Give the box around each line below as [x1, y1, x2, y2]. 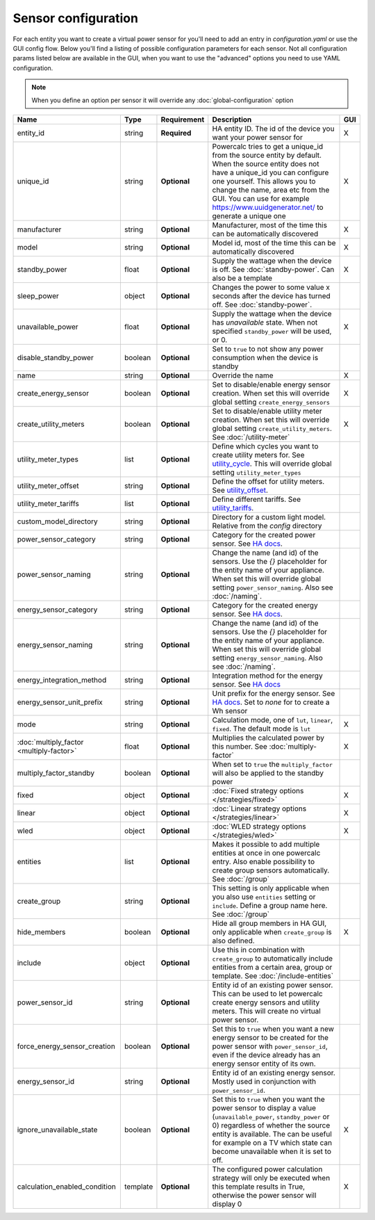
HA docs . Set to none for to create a [212, 697, 330, 707]
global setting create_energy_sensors [212, 397, 330, 407]
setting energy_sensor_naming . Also [212, 653, 323, 662]
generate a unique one [212, 211, 286, 220]
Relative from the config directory [212, 521, 322, 530]
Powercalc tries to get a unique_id [212, 141, 324, 151]
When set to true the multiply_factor [212, 759, 333, 769]
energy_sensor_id [17, 1076, 75, 1086]
